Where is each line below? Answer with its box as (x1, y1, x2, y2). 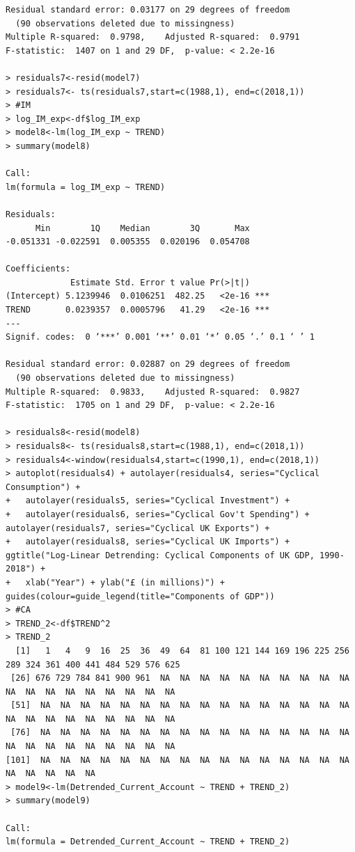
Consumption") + (6, 482, 81, 492)
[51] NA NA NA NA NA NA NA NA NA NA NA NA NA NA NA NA (10, 700, 349, 711)
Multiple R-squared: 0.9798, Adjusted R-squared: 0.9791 (6, 32, 300, 42)
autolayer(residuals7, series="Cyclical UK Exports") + (6, 523, 270, 533)
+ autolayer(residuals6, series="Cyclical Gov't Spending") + (6, 509, 310, 519)
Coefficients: (6, 264, 71, 274)
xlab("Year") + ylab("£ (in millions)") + (25, 577, 225, 587)
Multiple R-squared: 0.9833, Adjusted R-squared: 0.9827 (6, 386, 300, 397)
